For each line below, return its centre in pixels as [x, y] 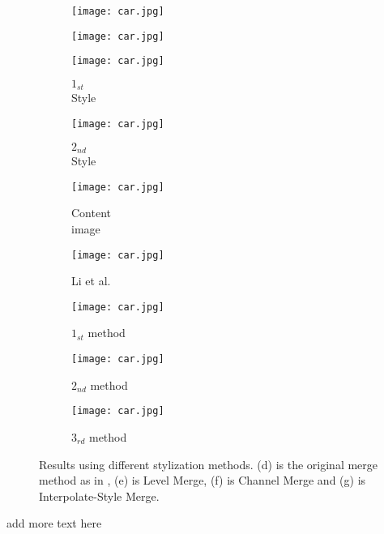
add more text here [54, 523]
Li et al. [91, 281]
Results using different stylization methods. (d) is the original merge [209, 464]
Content [91, 213]
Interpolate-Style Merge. [99, 496]
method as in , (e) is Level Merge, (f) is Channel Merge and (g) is [203, 480]
